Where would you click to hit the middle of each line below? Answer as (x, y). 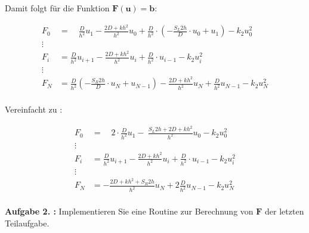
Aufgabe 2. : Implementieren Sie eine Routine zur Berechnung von (129, 211)
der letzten (285, 211)
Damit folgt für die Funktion (57, 8)
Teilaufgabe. (27, 223)
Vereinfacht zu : (34, 109)
